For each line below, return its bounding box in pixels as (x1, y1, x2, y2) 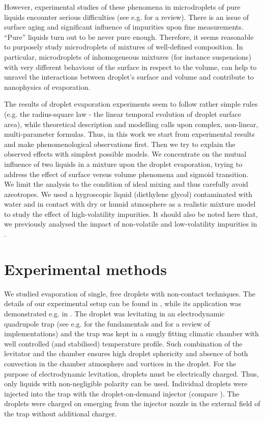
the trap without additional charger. (4, 408, 117, 418)
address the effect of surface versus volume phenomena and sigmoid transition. (4, 168, 249, 179)
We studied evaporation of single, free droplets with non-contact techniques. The (4, 288, 255, 299)
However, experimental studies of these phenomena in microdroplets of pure (4, 2, 241, 12)
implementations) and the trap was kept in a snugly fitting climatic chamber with (4, 328, 259, 339)
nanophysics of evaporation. (4, 81, 91, 92)
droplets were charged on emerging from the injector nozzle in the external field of (4, 398, 260, 409)
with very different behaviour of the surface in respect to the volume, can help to (4, 61, 257, 72)
